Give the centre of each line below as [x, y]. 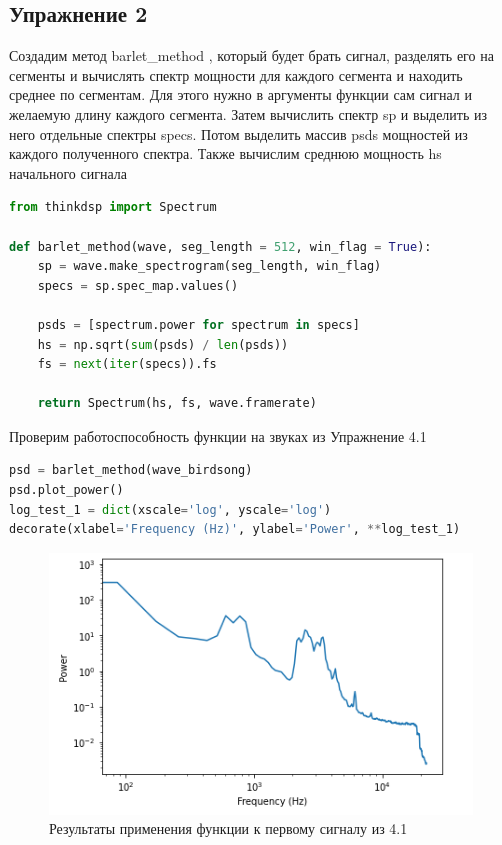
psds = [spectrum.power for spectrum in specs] [198, 324]
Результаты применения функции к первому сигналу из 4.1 [228, 828]
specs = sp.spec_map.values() [138, 285]
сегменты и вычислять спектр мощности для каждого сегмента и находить [236, 74]
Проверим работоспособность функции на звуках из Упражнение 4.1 [218, 435]
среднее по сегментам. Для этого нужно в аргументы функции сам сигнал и [240, 94]
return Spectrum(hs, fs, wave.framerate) [177, 403]
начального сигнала [68, 172]
